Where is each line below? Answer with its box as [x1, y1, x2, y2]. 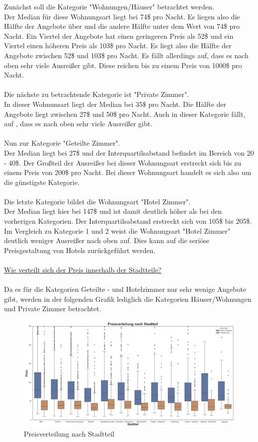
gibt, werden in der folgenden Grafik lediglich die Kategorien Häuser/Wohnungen [4, 293, 252, 304]
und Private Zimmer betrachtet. [4, 303, 101, 314]
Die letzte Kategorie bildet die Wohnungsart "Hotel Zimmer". [4, 196, 191, 206]
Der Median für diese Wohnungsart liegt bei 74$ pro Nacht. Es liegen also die [4, 11, 240, 21]
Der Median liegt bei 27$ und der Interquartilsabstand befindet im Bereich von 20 [4, 147, 254, 158]
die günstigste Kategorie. [4, 177, 80, 187]
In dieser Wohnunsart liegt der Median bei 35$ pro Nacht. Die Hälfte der [4, 98, 227, 109]
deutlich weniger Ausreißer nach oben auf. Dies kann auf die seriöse [4, 235, 209, 246]
